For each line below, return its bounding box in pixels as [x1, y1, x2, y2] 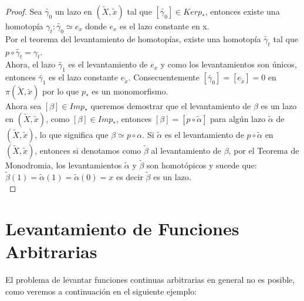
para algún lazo [210, 112, 266, 124]
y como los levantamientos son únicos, [160, 58, 297, 70]
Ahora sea [5, 100, 42, 112]
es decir [116, 170, 143, 182]
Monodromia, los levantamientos [5, 159, 122, 171]
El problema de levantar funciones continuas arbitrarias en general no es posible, [5, 273, 295, 286]
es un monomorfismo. [92, 85, 168, 97]
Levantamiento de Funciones [5, 217, 239, 241]
